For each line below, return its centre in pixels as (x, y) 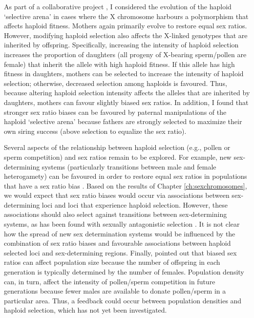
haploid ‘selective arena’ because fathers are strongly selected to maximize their (123, 121)
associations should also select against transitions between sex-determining (116, 214)
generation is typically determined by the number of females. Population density (124, 272)
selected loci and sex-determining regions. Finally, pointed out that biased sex (120, 252)
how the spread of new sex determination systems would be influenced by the (120, 233)
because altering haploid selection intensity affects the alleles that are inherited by (127, 93)
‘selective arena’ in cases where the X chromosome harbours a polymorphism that (126, 16)
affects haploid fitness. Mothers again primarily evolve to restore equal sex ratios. (126, 26)
